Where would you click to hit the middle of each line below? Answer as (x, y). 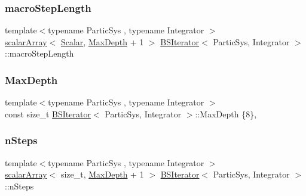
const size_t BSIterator (48, 113)
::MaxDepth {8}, (226, 113)
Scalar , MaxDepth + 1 (102, 41)
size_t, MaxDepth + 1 (102, 174)
